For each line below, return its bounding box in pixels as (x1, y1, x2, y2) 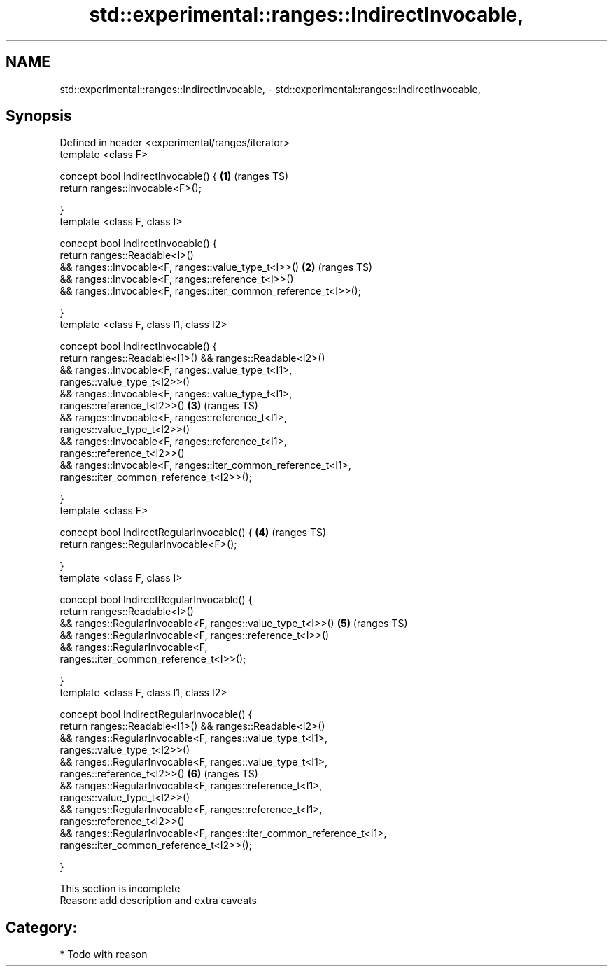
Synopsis (6, 107, 72, 125)
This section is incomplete (59, 882, 181, 895)
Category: (6, 918, 78, 936)
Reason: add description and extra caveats (59, 894, 257, 907)
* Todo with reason (59, 948, 148, 961)
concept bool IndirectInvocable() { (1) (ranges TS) (59, 170, 289, 183)
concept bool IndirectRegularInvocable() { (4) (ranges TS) (59, 526, 327, 539)
